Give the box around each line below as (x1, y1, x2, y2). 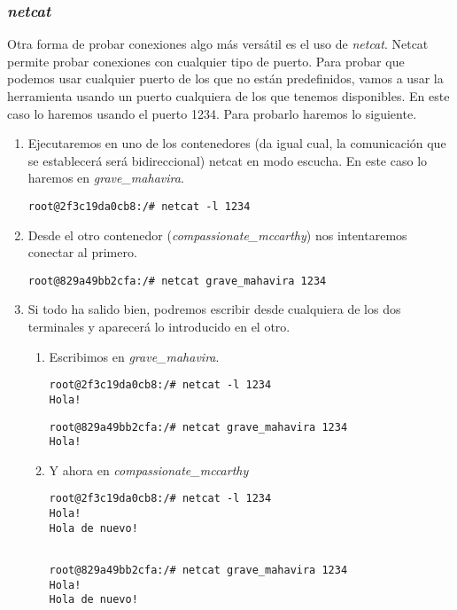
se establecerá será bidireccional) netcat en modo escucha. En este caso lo (27, 151, 428, 169)
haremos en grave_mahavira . (27, 168, 184, 187)
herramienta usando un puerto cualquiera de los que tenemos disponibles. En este (7, 87, 450, 105)
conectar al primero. (27, 243, 137, 262)
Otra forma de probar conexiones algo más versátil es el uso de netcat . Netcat (7, 35, 429, 53)
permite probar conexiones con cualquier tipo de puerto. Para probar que (7, 51, 405, 70)
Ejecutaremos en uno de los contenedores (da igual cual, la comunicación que (27, 134, 446, 152)
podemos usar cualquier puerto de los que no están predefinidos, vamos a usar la (7, 69, 444, 88)
